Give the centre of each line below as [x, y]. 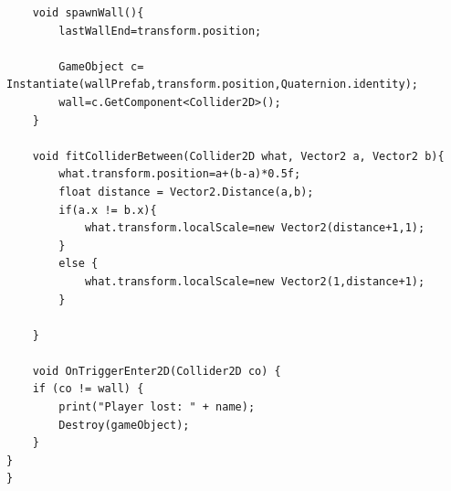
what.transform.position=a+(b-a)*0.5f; [180, 174]
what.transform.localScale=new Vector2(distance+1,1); [255, 228]
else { [79, 264]
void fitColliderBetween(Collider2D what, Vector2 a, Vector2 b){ [238, 156]
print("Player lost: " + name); [157, 407]
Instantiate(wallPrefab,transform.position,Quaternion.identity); [213, 85]
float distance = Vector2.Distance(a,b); [186, 192]
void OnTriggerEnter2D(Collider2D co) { [157, 371]
